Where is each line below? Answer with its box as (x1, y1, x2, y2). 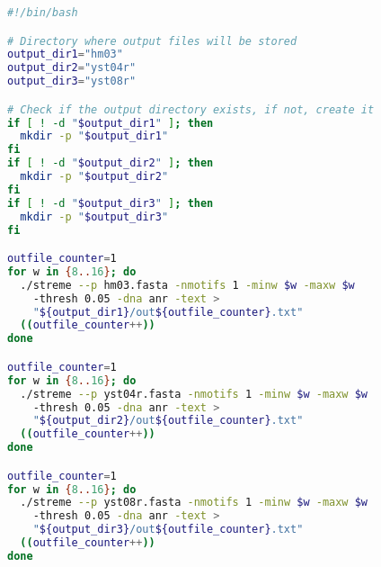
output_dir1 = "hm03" (7, 48, 123, 61)
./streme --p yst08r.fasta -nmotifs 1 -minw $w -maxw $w (20, 496, 368, 509)
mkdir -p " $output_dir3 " (20, 210, 169, 223)
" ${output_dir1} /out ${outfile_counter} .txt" (32, 305, 304, 319)
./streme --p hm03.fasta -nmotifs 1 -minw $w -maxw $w (20, 278, 355, 292)
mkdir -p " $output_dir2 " (20, 170, 169, 184)
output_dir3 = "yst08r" (7, 75, 137, 88)
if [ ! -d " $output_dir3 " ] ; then (7, 196, 214, 210)
